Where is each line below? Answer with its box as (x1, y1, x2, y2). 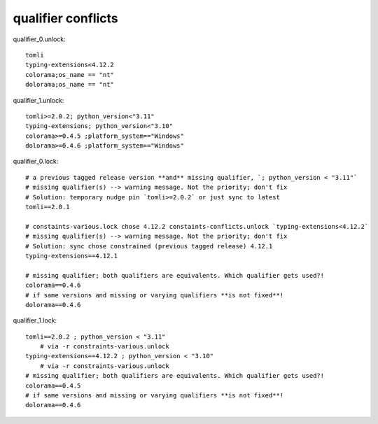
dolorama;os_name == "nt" (25, 80, 115, 89)
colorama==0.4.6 (25, 281, 81, 290)
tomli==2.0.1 (25, 203, 70, 211)
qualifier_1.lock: (13, 316, 57, 325)
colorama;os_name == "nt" (25, 71, 115, 78)
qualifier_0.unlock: (13, 35, 66, 43)
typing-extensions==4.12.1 (25, 252, 118, 260)
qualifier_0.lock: (13, 157, 59, 166)
